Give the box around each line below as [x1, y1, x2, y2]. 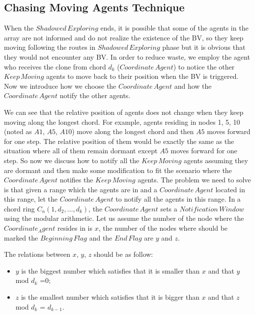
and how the [174, 80, 212, 91]
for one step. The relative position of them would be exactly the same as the [4, 136, 234, 146]
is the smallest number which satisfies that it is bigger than [21, 292, 200, 302]
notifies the [59, 175, 93, 185]
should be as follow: [93, 249, 153, 259]
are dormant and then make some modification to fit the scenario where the [4, 165, 232, 175]
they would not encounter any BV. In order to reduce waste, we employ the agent [4, 51, 250, 62]
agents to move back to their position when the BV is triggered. [46, 71, 239, 81]
